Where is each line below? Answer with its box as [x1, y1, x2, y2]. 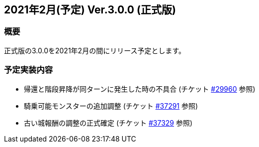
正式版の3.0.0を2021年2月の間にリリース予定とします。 [4, 46, 186, 55]
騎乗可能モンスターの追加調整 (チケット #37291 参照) [24, 101, 198, 110]
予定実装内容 [4, 65, 53, 75]
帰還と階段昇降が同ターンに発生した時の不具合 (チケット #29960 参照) [24, 84, 256, 93]
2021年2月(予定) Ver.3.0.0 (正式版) [4, 3, 176, 16]
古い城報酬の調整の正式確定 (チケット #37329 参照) [24, 118, 193, 127]
